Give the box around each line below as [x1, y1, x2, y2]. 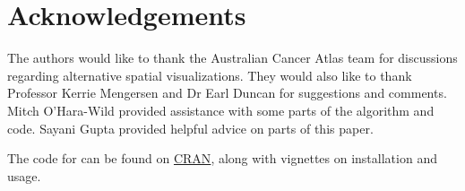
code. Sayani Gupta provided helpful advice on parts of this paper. [7, 118, 374, 137]
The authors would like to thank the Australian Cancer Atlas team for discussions [7, 48, 458, 67]
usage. [7, 166, 41, 185]
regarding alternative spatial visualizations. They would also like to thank [7, 65, 412, 84]
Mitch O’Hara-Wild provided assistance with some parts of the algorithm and [7, 100, 435, 119]
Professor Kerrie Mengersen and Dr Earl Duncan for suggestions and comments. [7, 83, 447, 102]
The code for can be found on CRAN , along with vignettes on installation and [7, 149, 437, 168]
